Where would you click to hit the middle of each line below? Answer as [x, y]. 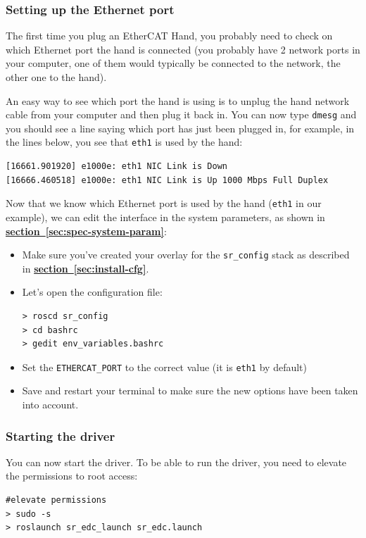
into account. [50, 404]
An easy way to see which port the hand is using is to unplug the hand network [178, 100]
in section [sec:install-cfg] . [86, 268]
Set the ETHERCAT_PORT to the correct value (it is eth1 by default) [164, 367]
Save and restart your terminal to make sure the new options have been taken [190, 390]
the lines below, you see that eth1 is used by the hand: [124, 142]
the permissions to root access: [72, 476]
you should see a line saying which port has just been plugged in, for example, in [180, 128]
